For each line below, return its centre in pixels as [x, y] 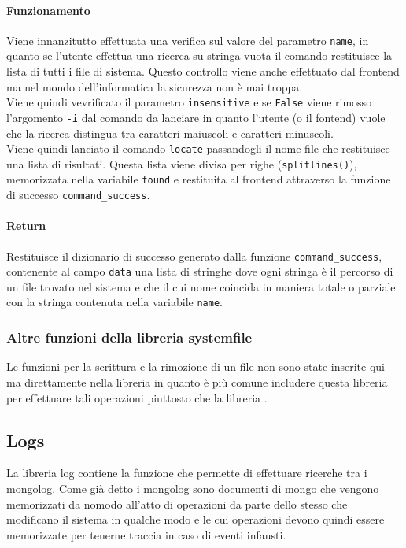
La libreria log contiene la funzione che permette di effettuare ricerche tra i [187, 473]
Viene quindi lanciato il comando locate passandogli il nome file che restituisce [198, 148]
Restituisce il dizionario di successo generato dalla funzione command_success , [194, 255]
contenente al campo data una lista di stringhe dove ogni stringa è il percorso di [200, 271]
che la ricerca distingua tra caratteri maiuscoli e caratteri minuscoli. [170, 133]
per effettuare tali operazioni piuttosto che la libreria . [137, 397]
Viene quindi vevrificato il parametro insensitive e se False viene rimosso [189, 102]
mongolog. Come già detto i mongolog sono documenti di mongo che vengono [193, 488]
